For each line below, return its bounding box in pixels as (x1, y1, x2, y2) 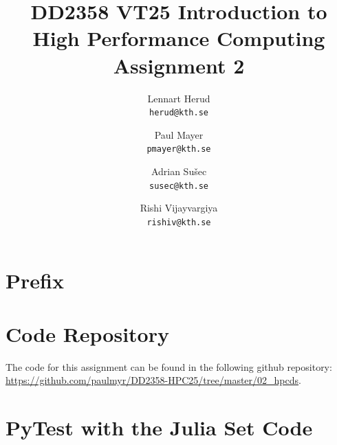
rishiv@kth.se (146, 217, 211, 227)
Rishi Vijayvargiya (140, 201, 218, 215)
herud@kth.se (149, 108, 208, 118)
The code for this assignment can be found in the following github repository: (6, 359, 332, 374)
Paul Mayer (154, 127, 204, 141)
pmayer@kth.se (146, 144, 211, 155)
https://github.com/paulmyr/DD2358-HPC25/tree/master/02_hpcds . (6, 373, 301, 387)
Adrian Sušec (151, 164, 207, 178)
